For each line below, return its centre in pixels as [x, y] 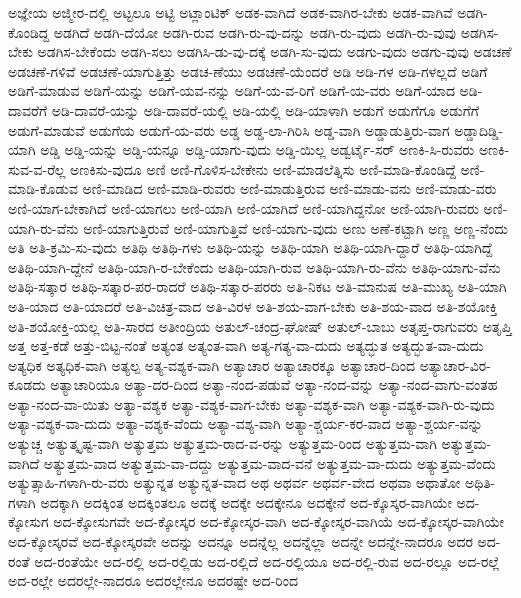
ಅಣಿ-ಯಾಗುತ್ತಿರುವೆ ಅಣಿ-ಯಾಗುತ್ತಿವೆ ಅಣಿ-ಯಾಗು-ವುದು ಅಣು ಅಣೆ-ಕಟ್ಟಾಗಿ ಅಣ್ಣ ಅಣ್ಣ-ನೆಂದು [295, 227]
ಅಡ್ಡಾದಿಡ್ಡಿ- [479, 129]
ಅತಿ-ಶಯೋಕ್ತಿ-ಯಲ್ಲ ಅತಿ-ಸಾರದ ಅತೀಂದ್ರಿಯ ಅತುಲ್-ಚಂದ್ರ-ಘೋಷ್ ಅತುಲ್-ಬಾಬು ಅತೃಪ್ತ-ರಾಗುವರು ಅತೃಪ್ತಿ [260, 325]
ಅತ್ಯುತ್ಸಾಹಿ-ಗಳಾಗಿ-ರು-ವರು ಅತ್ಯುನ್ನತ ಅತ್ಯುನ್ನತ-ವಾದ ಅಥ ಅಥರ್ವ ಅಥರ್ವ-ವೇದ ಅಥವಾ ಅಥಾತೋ [234, 482]
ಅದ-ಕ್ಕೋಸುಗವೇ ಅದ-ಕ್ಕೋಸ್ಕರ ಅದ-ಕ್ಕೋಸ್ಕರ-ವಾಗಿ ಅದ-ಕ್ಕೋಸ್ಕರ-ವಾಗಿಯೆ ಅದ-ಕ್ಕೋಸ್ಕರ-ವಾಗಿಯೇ [278, 521]
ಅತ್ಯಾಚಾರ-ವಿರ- [455, 364]
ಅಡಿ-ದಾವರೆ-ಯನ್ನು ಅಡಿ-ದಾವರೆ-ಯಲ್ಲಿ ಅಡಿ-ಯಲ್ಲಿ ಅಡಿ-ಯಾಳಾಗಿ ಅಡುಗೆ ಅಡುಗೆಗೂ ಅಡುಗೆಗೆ [265, 109]
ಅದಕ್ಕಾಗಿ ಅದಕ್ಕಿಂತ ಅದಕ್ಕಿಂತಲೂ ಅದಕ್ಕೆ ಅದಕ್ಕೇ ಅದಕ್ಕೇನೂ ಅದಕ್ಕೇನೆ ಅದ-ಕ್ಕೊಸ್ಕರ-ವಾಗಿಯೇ [246, 501]
